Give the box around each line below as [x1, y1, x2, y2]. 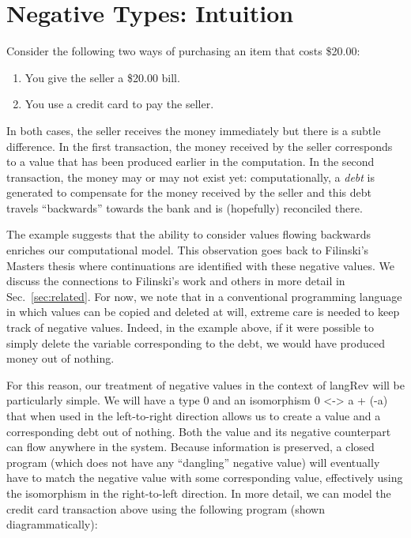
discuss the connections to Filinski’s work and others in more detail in [6, 273, 345, 289]
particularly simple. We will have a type [6, 392, 200, 408]
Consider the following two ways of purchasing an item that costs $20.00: [6, 43, 360, 59]
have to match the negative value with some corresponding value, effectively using [6, 469, 403, 486]
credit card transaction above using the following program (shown [6, 500, 325, 517]
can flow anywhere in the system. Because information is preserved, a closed [6, 438, 375, 455]
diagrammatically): [6, 516, 98, 532]
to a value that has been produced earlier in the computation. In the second [6, 153, 375, 170]
